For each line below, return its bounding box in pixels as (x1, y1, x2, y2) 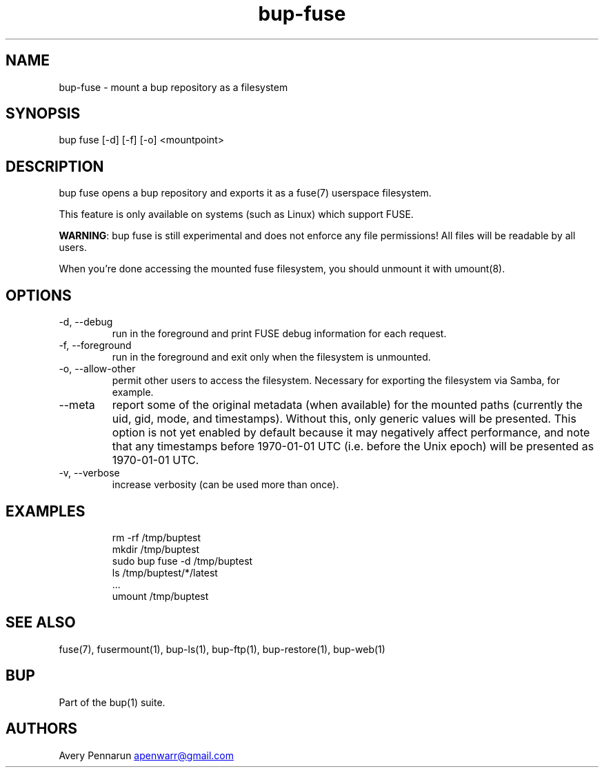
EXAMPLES (6, 502, 85, 520)
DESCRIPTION (6, 157, 104, 175)
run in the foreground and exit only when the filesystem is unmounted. (112, 351, 431, 363)
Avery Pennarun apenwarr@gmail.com (59, 749, 234, 761)
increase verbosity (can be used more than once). (112, 479, 339, 491)
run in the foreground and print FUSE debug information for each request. (112, 328, 447, 340)
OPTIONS (6, 286, 72, 304)
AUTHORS (6, 720, 78, 738)
